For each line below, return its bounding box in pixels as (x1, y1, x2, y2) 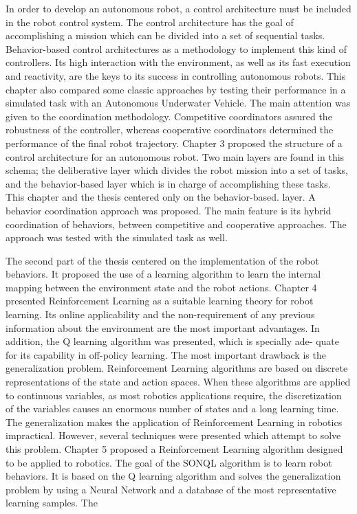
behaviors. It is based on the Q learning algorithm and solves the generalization (6, 469, 341, 483)
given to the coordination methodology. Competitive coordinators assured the (6, 109, 332, 123)
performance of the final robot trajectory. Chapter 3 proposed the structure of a (6, 135, 343, 150)
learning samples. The (6, 495, 98, 510)
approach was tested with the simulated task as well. (6, 230, 228, 245)
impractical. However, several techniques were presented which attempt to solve (6, 428, 341, 443)
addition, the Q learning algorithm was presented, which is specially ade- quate (6, 334, 339, 348)
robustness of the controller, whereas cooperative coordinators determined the (6, 122, 334, 137)
